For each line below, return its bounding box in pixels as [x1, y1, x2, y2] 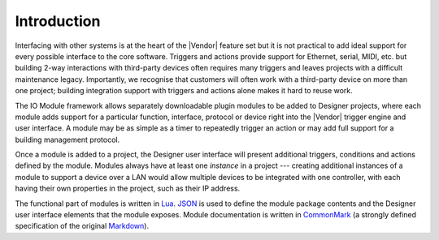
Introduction [15, 12, 101, 30]
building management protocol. [15, 135, 120, 144]
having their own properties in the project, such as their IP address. [15, 183, 241, 194]
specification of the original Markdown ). [15, 221, 150, 231]
